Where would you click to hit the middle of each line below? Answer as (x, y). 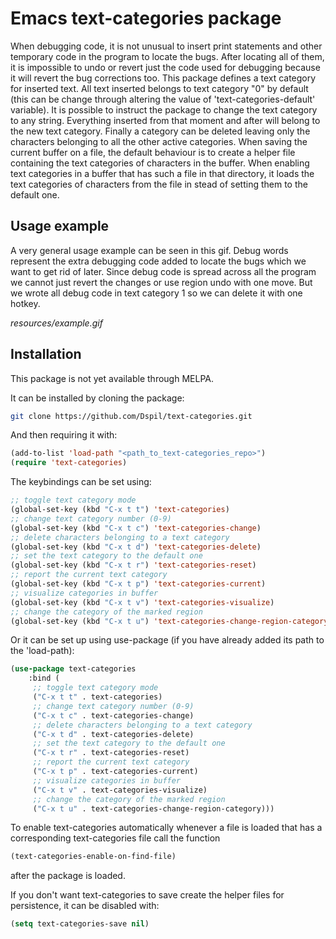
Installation (46, 354)
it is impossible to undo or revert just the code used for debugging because (165, 67)
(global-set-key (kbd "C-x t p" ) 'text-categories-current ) (138, 584)
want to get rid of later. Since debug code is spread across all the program (163, 271)
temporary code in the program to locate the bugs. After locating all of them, (167, 56)
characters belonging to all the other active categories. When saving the (159, 141)
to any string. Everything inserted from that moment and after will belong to (165, 120)
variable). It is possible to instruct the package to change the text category (164, 109)
